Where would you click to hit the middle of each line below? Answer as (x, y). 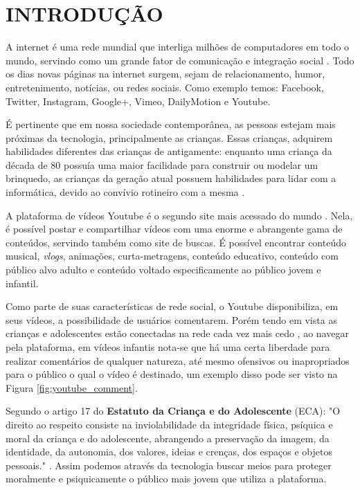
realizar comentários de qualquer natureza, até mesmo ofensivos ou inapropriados (178, 360)
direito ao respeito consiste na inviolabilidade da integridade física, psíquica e (169, 424)
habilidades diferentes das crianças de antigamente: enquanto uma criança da (169, 151)
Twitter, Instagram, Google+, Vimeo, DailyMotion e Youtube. (138, 101)
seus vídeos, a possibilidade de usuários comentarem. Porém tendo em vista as (171, 319)
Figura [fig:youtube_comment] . (72, 387)
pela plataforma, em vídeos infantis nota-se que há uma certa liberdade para (168, 347)
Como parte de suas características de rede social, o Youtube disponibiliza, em (172, 306)
